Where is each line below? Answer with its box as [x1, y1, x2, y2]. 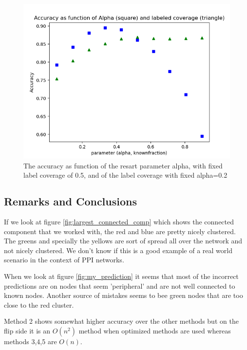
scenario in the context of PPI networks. [4, 255, 124, 265]
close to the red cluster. [4, 299, 74, 310]
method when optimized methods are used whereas [78, 325, 231, 335]
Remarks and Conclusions [4, 194, 137, 209]
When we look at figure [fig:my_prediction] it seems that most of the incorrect [4, 271, 239, 281]
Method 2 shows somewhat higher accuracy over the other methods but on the [4, 316, 239, 326]
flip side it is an [4, 325, 51, 335]
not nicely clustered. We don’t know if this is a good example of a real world [4, 245, 232, 255]
